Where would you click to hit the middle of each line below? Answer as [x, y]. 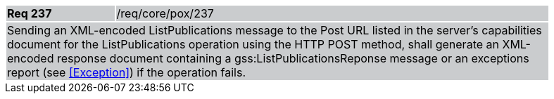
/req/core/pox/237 [165, 13]
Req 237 [30, 13]
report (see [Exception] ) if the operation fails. [127, 72]
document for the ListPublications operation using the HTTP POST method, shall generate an [253, 44]
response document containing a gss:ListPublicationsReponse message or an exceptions [293, 58]
